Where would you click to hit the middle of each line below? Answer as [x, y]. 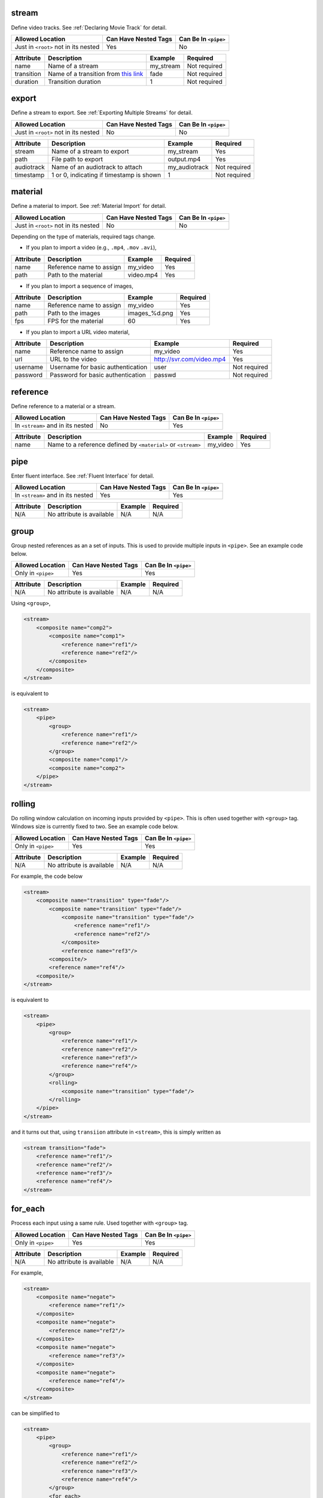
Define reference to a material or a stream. [63, 406]
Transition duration [74, 81]
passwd [165, 375]
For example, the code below [47, 876]
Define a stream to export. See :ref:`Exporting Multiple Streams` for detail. [102, 113]
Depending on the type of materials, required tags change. [83, 236]
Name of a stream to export [90, 151]
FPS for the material [76, 321]
